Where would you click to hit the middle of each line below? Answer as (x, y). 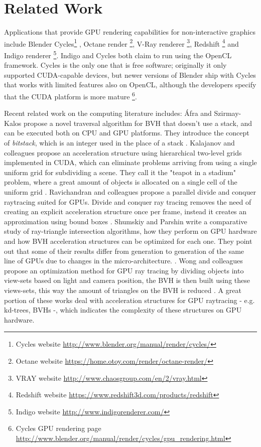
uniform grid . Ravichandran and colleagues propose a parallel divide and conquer (130, 192)
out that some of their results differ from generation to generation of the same (124, 251)
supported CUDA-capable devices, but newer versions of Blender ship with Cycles (130, 74)
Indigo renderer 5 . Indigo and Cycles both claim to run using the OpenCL (118, 54)
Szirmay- (228, 113)
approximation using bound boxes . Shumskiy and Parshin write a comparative (126, 221)
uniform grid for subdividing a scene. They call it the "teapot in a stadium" (120, 172)
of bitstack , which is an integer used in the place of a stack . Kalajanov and (119, 143)
